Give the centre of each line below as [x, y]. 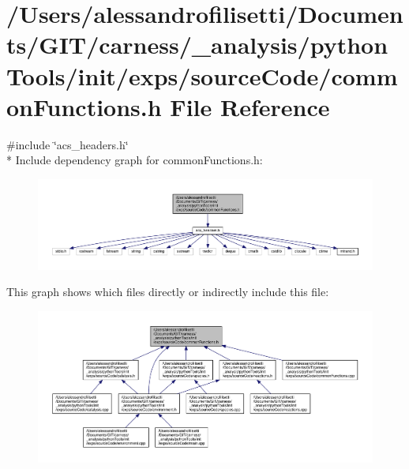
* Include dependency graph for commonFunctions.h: [135, 160]
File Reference [250, 106]
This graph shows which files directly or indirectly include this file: [168, 292]
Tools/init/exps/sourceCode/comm [202, 75]
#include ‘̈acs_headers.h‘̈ [68, 144]
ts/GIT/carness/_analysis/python [197, 45]
